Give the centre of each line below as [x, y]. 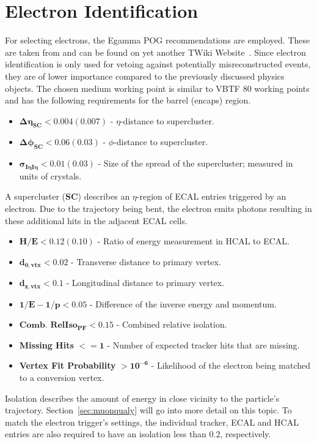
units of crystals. [50, 175]
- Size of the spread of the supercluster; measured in [195, 163]
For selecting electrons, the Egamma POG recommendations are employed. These [158, 40]
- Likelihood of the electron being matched [231, 365]
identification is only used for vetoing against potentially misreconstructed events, [158, 64]
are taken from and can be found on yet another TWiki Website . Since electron [155, 52]
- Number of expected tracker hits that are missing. [203, 344]
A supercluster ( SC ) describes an [67, 196]
